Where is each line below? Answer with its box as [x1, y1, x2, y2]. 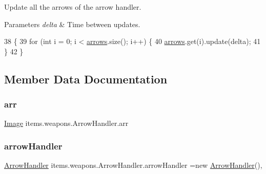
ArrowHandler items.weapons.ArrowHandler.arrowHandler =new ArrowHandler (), [4, 160, 262, 170]
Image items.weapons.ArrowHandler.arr [4, 118, 129, 128]
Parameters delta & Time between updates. [4, 18, 140, 29]
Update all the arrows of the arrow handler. [4, 2, 141, 12]
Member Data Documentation [4, 71, 168, 86]
